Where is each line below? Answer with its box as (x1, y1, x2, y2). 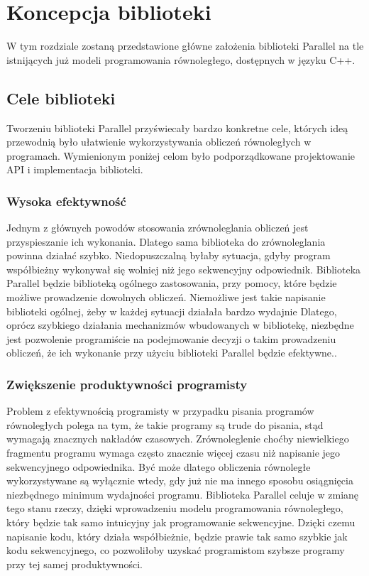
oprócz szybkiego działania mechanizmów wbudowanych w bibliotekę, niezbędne (6, 317, 354, 332)
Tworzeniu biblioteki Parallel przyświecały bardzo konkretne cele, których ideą (6, 120, 348, 135)
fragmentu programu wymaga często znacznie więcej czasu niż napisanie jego (6, 445, 341, 460)
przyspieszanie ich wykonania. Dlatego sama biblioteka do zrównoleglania (6, 234, 326, 249)
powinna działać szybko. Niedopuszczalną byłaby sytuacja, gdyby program (6, 248, 331, 263)
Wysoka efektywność (6, 192, 126, 210)
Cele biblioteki (6, 87, 116, 109)
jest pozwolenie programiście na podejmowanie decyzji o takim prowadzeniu (6, 331, 336, 346)
